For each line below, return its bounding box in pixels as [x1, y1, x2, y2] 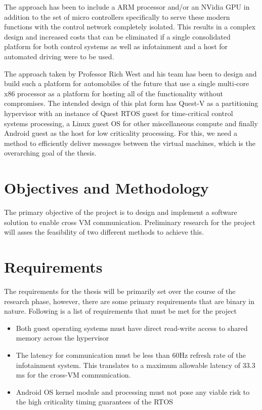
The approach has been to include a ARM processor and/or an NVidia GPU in [4, 2, 250, 12]
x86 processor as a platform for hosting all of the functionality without [4, 88, 223, 98]
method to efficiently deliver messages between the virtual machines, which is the [4, 137, 255, 148]
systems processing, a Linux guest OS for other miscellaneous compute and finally [4, 118, 258, 128]
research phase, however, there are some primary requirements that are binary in [4, 295, 254, 306]
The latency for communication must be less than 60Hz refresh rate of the [16, 349, 246, 360]
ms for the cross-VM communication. [16, 369, 131, 380]
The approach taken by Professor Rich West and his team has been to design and [4, 68, 257, 79]
